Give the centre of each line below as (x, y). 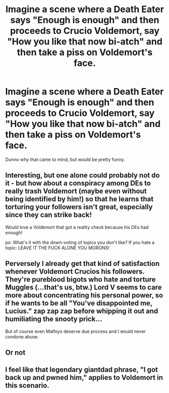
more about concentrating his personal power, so (84, 296)
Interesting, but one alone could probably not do (82, 175)
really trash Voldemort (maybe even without (76, 191)
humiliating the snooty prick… (54, 319)
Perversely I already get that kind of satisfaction (82, 264)
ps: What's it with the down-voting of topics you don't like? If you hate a (80, 242)
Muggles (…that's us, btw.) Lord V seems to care (84, 287)
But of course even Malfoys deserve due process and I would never (76, 331)
